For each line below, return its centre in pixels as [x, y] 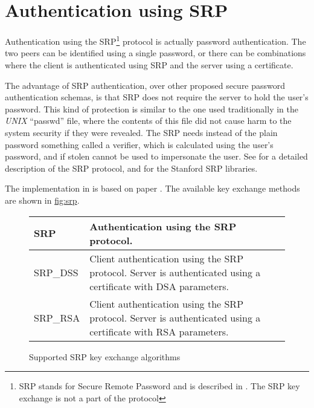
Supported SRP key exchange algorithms [105, 356]
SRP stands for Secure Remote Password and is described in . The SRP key [159, 386]
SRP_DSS [56, 272]
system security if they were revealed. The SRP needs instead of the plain [141, 132]
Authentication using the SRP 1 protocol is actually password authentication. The [155, 40]
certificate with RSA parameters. [159, 331]
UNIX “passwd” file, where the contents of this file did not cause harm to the [148, 121]
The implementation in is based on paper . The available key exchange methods [152, 188]
